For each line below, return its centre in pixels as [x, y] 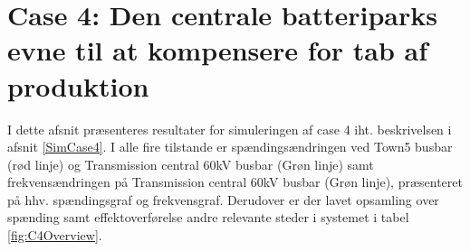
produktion [78, 85]
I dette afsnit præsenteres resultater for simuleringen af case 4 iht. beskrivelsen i [230, 129]
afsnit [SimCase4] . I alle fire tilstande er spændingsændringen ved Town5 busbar [230, 147]
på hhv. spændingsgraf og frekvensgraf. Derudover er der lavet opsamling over [223, 199]
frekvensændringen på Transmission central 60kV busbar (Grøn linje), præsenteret [235, 182]
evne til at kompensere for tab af [217, 50]
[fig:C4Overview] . [55, 235]
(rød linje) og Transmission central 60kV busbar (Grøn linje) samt [191, 164]
